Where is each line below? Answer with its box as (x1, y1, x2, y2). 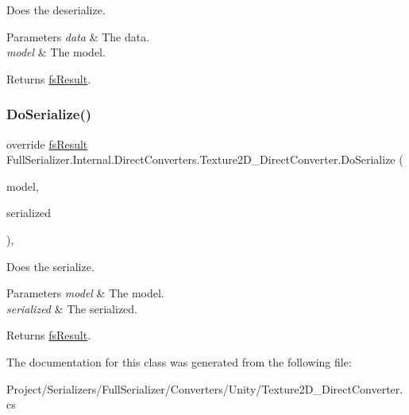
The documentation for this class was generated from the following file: (6, 353, 352, 370)
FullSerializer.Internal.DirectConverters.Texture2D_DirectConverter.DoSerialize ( (6, 151, 403, 168)
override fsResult (6, 135, 88, 152)
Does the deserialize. (6, 2, 106, 17)
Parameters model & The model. (6, 285, 164, 301)
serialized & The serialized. (6, 300, 138, 316)
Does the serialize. (6, 258, 95, 274)
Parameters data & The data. (6, 28, 150, 45)
